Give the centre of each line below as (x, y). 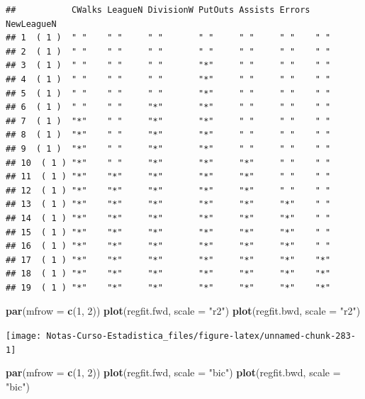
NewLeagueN (31, 24)
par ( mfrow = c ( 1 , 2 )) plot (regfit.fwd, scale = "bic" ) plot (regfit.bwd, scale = (173, 372)
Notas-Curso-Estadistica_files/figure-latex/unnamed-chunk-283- (201, 336)
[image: (24, 336)
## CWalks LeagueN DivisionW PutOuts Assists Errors (158, 10)
